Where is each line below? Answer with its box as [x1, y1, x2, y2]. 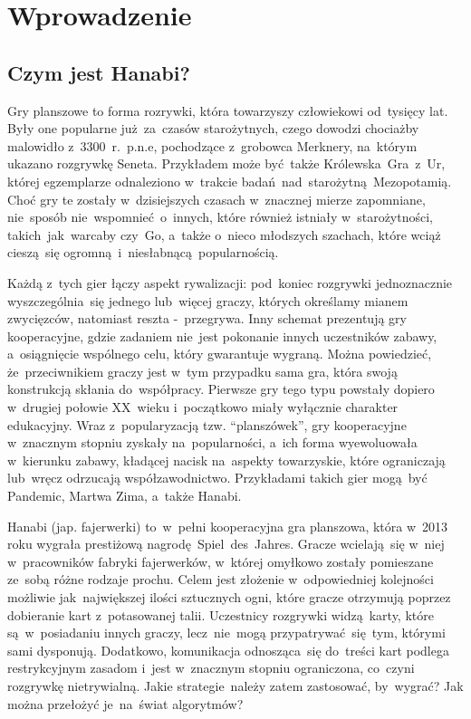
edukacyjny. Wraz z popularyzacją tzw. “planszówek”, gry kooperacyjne [7, 415, 407, 434]
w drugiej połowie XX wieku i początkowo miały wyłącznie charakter [7, 398, 399, 417]
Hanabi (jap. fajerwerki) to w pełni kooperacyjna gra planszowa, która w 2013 [7, 516, 448, 535]
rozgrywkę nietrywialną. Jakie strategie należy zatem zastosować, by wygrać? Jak [7, 676, 464, 695]
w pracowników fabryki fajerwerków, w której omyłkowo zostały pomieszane [7, 551, 434, 570]
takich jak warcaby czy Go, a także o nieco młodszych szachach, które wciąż [7, 225, 441, 244]
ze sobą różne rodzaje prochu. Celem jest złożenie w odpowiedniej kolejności [7, 570, 434, 589]
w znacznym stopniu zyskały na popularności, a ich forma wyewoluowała [7, 433, 418, 452]
